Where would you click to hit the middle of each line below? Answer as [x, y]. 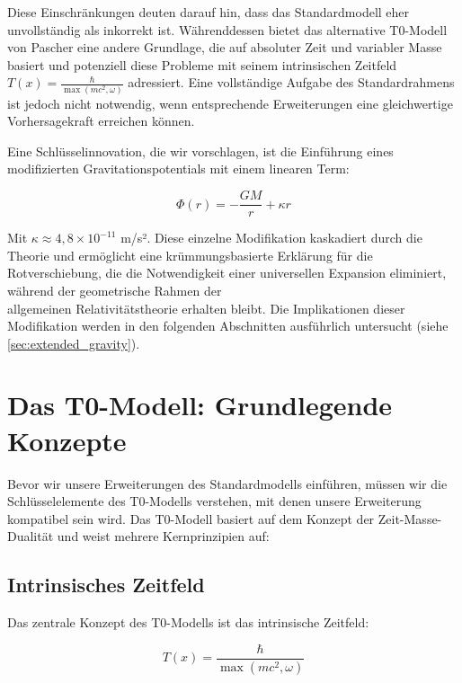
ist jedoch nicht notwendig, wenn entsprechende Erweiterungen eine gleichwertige [230, 103]
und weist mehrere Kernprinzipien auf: [163, 536]
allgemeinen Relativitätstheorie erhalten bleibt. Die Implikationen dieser [206, 308]
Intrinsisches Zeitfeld [106, 585]
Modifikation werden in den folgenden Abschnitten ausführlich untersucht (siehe [228, 326]
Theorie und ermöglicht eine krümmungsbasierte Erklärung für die [190, 255]
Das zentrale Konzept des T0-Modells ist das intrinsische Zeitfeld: [188, 622]
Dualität [31, 536]
